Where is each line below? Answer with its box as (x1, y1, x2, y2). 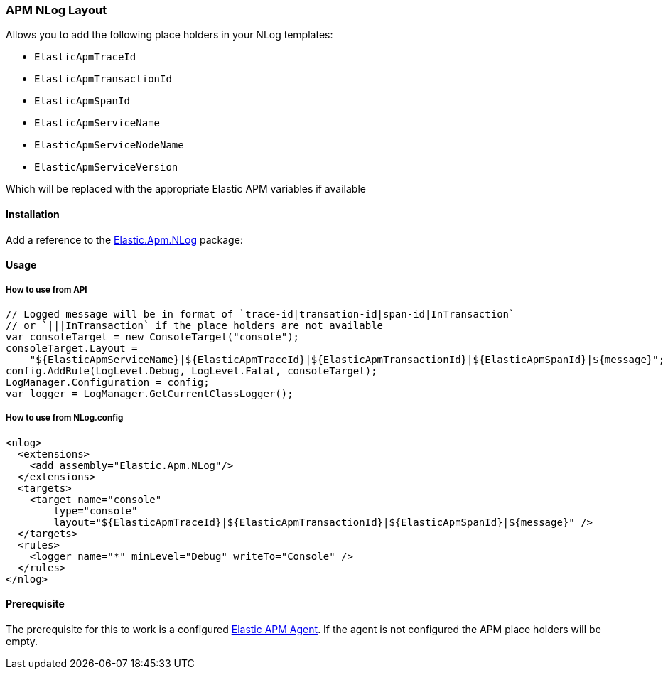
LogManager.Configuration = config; (6, 376, 210, 388)
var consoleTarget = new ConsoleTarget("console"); (6, 330, 300, 342)
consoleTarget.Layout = (6, 342, 138, 354)
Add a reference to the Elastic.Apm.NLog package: (6, 233, 243, 246)
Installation (6, 207, 60, 220)
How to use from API (6, 284, 87, 295)
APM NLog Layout (6, 3, 107, 17)
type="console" (53, 504, 138, 517)
